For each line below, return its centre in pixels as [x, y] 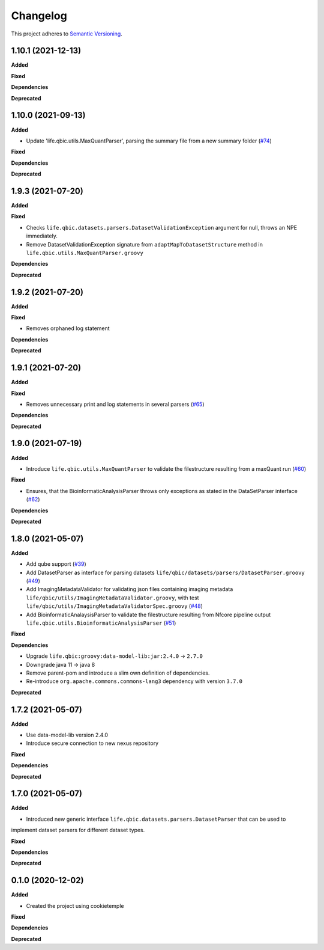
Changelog [39, 16]
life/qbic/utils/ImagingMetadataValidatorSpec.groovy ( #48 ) [115, 606]
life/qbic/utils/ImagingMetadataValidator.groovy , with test [112, 598]
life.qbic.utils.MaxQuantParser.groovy [85, 253]
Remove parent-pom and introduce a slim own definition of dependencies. [118, 673]
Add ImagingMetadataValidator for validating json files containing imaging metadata [130, 589]
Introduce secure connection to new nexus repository [92, 743]
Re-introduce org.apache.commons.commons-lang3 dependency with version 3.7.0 [134, 681]
